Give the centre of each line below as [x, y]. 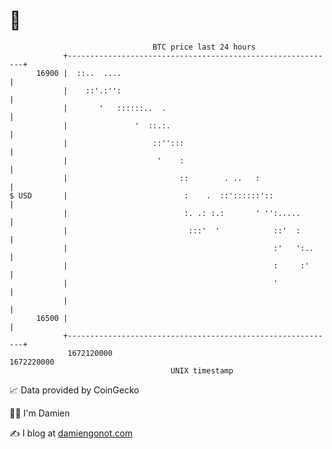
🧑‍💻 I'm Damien [40, 413]
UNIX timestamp [202, 370]
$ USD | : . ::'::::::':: [141, 195]
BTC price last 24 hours [204, 47]
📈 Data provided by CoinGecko [74, 390]
